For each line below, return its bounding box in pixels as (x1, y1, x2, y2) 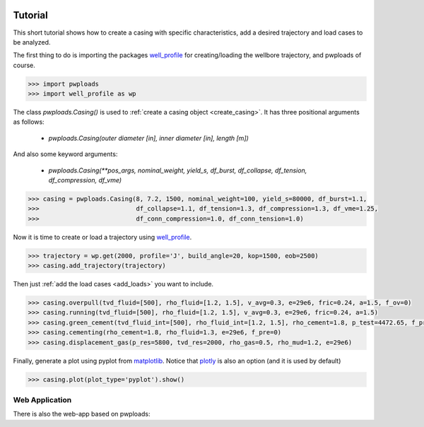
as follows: (13, 117, 45, 127)
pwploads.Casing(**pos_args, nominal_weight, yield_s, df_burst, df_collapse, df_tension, (48, 166, 307, 175)
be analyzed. (13, 37, 51, 46)
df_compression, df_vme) (48, 176, 122, 184)
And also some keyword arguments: (13, 150, 118, 158)
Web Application (13, 394, 72, 404)
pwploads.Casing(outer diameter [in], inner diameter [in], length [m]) (48, 134, 249, 142)
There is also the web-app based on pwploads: (13, 410, 151, 419)
